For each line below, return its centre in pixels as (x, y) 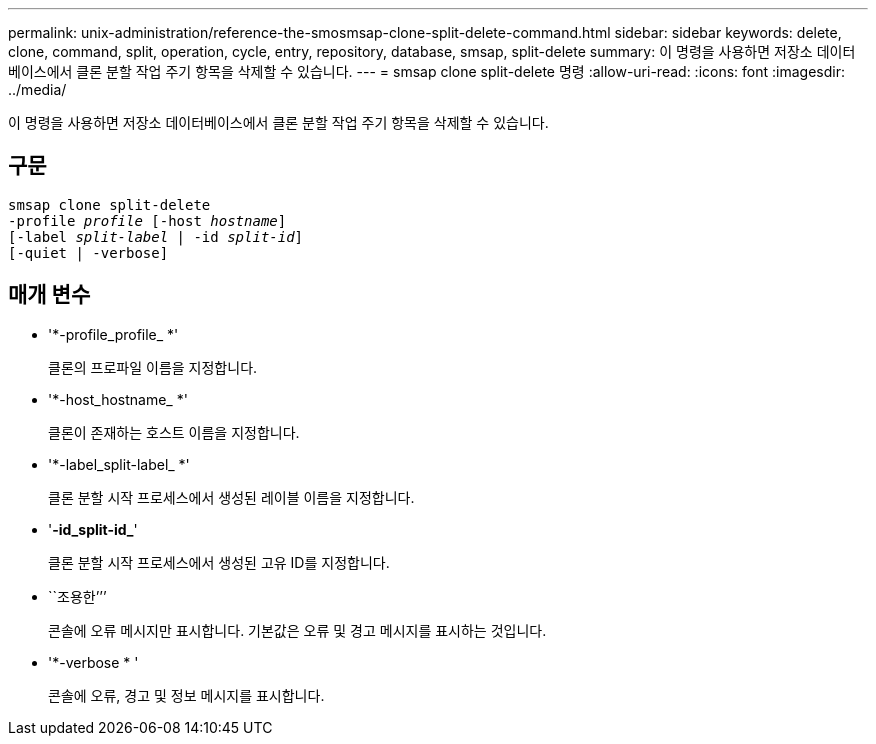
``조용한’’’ (77, 596)
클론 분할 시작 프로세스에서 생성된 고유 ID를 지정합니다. (219, 562)
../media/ (37, 89)
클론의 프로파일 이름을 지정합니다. (153, 367)
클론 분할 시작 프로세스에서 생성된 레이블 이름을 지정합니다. (231, 497)
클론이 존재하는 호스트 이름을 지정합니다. (174, 432)
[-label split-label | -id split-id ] (156, 236)
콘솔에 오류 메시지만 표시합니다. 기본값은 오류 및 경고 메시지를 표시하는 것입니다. (297, 630)
